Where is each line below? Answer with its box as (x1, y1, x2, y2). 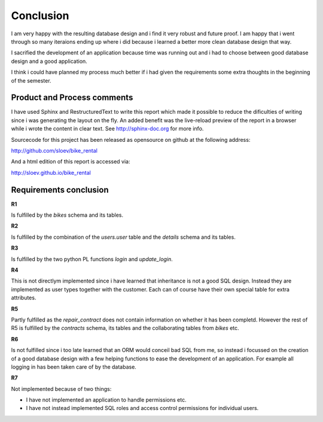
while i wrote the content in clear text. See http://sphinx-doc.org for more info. (11, 125, 204, 132)
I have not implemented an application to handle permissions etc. (26, 396, 187, 403)
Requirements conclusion (11, 184, 109, 195)
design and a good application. (11, 57, 88, 65)
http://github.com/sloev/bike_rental (11, 147, 98, 154)
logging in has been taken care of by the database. (11, 363, 137, 371)
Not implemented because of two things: (11, 385, 112, 392)
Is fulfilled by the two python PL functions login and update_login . (11, 255, 173, 263)
